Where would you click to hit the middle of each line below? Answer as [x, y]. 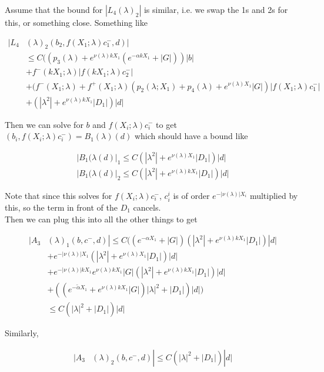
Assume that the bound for [54, 9]
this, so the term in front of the [61, 207]
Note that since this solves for [59, 195]
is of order [191, 195]
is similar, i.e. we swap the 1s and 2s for [216, 9]
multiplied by [274, 195]
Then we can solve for [44, 124]
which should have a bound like [191, 136]
